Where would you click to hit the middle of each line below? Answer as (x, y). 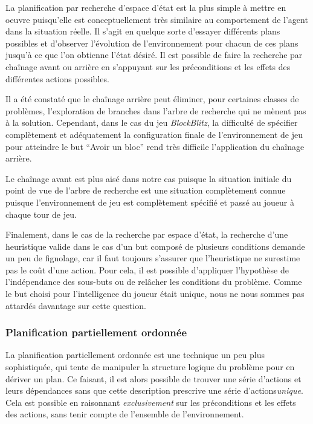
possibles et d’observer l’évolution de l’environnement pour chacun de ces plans (152, 43)
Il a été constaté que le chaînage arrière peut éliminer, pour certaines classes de (152, 99)
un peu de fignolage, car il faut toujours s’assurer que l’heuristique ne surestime (153, 258)
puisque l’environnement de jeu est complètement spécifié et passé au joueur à (150, 202)
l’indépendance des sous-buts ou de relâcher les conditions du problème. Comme (154, 282)
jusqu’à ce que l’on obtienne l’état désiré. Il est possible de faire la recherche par (154, 55)
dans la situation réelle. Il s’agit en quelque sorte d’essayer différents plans (143, 31)
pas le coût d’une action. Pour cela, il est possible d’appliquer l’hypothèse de (147, 269)
